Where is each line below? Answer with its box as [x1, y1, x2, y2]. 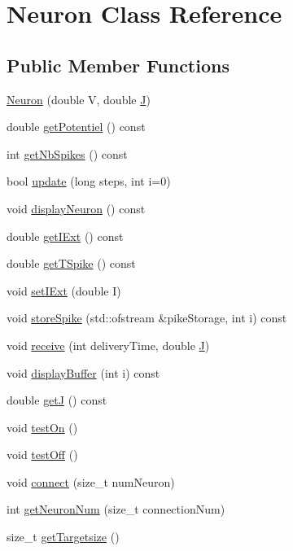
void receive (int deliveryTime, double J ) [7, 336, 210, 353]
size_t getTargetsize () [7, 528, 120, 545]
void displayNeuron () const [7, 199, 146, 216]
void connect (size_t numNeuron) [7, 473, 175, 490]
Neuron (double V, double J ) [7, 90, 151, 107]
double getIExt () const [7, 227, 124, 244]
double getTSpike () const [7, 255, 136, 272]
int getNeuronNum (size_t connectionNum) [7, 501, 225, 518]
